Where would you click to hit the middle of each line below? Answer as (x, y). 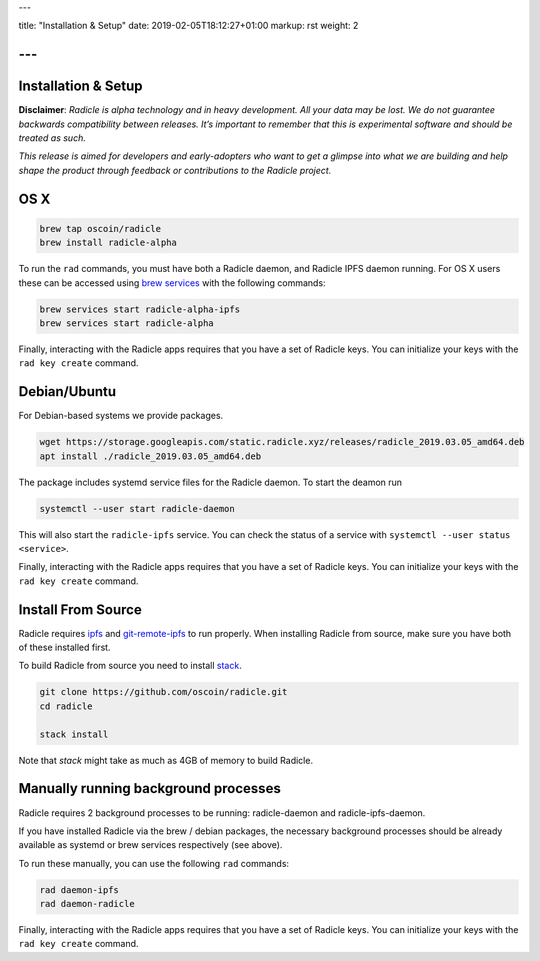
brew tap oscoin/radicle (100, 228)
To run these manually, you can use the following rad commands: (154, 863)
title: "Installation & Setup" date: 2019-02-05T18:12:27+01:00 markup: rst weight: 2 (188, 26)
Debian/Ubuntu (67, 391)
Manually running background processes (150, 788)
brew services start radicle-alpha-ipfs (139, 309)
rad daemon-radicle (87, 904)
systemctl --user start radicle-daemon (137, 508)
